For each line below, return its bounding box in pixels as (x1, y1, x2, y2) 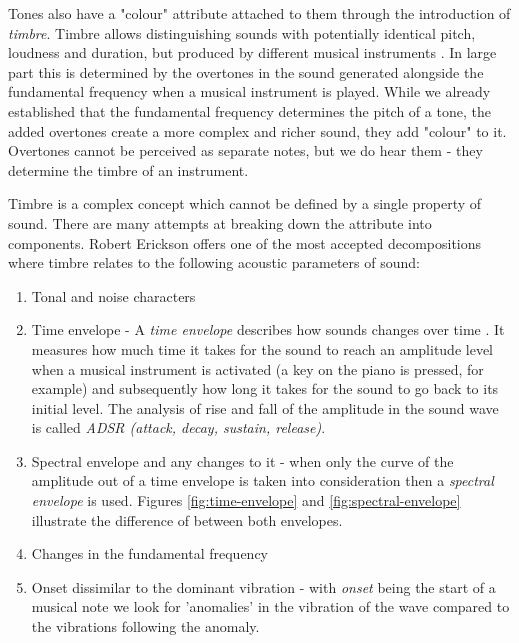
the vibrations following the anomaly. (31, 616, 260, 637)
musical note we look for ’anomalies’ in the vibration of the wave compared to (31, 596, 510, 617)
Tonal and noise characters (31, 285, 196, 306)
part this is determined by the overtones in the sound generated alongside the (8, 61, 484, 82)
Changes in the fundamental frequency (31, 543, 268, 564)
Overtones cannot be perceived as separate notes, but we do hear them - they (8, 140, 483, 161)
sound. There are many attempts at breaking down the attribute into (8, 212, 432, 233)
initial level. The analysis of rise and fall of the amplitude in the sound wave (31, 397, 499, 418)
